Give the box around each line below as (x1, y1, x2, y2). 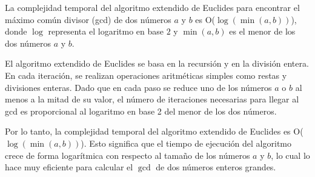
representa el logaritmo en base (48, 25, 164, 38)
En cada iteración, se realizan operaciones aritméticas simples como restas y (5, 68, 287, 81)
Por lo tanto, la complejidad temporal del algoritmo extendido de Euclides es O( (5, 125, 303, 138)
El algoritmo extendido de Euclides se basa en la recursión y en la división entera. (5, 57, 309, 70)
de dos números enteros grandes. (156, 161, 276, 173)
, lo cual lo (271, 149, 310, 161)
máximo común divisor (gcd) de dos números (5, 13, 171, 25)
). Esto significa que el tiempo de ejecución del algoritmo (81, 136, 291, 149)
